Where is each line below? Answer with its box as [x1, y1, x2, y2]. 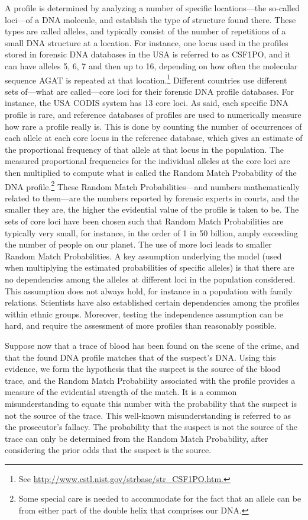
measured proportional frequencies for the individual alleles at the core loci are [5, 155, 290, 167]
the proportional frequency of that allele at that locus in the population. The [5, 143, 284, 155]
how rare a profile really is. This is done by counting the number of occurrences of [5, 120, 302, 132]
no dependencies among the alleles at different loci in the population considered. [5, 272, 296, 285]
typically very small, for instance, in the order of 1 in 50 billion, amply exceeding [5, 226, 298, 239]
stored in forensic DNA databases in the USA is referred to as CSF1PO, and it [5, 48, 291, 60]
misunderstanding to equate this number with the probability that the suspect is [5, 397, 297, 409]
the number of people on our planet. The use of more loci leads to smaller [5, 238, 272, 251]
